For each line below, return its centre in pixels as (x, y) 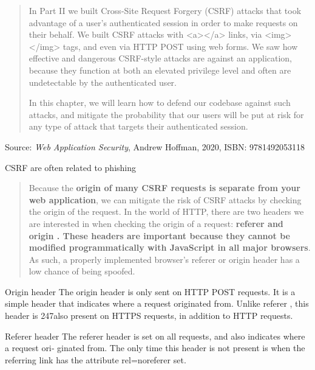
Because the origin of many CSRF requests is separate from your (164, 188)
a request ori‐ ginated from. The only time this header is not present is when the (155, 348)
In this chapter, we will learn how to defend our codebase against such (160, 103)
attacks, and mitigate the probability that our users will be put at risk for (166, 114)
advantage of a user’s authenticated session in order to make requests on (163, 22)
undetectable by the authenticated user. (103, 82)
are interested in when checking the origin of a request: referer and (156, 223)
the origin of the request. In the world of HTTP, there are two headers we (166, 211)
